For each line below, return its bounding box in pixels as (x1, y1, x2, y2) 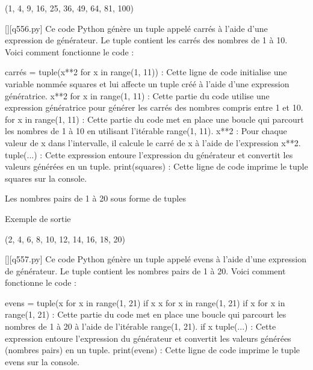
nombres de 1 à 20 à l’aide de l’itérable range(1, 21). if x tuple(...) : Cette (5, 320, 276, 333)
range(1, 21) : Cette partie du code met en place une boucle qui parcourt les (5, 308, 287, 321)
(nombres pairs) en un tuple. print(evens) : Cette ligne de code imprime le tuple (5, 344, 300, 356)
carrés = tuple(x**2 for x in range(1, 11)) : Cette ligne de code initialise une (5, 66, 287, 78)
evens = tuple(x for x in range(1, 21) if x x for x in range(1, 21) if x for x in (5, 296, 285, 309)
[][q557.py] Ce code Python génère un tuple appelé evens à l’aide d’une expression (5, 253, 307, 265)
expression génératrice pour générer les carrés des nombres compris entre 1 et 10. (5, 101, 303, 114)
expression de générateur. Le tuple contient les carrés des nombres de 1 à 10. (5, 34, 288, 46)
